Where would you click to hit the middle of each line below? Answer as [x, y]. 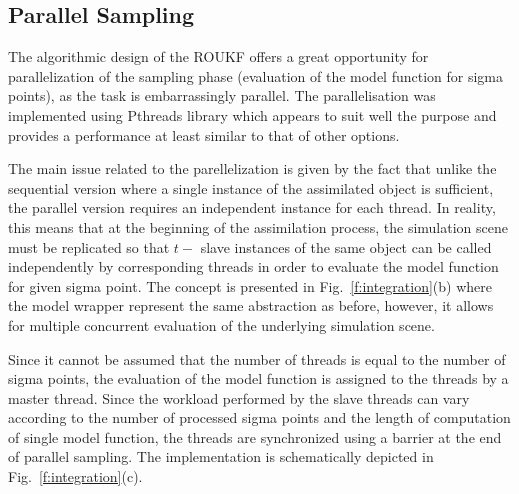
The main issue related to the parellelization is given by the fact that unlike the [252, 168]
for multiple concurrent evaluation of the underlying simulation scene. [221, 324]
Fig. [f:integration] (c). [75, 476]
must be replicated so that [89, 246]
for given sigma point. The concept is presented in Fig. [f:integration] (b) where [250, 285]
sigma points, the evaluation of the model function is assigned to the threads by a [258, 378]
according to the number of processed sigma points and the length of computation [259, 417]
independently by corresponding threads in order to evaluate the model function [253, 266]
